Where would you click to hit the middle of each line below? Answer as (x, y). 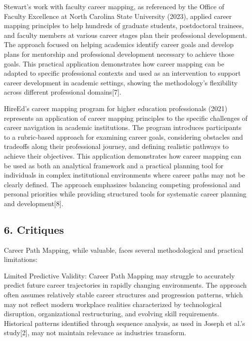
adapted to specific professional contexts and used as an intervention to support (122, 73)
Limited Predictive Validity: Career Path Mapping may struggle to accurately (119, 275)
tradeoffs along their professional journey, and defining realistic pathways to (116, 146)
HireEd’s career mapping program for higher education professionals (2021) (116, 108)
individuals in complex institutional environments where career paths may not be (125, 175)
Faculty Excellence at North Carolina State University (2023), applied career (118, 16)
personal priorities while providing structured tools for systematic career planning (125, 194)
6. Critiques (34, 229)
